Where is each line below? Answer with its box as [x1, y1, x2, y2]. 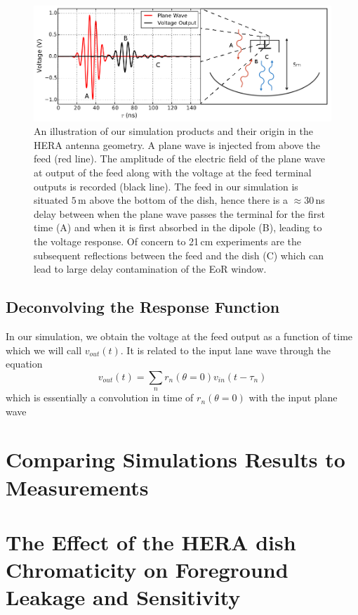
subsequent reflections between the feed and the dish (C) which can [34, 247, 324, 262]
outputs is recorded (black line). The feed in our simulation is [34, 179, 298, 193]
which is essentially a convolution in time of [6, 390, 194, 405]
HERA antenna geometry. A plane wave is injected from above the [34, 137, 321, 152]
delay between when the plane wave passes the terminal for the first [34, 206, 325, 221]
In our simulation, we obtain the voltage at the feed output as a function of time [6, 328, 353, 343]
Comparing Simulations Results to [6, 445, 345, 474]
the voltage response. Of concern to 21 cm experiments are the [34, 233, 302, 248]
